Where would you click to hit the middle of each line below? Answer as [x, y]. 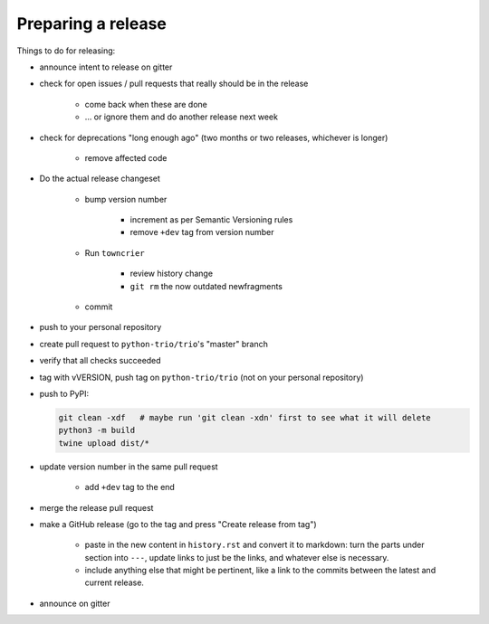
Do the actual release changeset [100, 179]
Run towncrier [115, 252]
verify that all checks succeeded [101, 361]
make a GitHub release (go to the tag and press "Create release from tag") [178, 524]
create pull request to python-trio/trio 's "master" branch [154, 344]
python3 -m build [97, 430]
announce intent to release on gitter [106, 67]
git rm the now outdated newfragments [206, 286]
